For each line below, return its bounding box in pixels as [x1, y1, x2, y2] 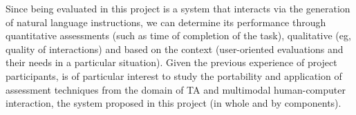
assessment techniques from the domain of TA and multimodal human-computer [6, 82, 346, 96]
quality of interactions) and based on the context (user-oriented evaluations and [6, 41, 344, 56]
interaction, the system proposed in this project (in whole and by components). [6, 96, 341, 110]
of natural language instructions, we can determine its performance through [6, 14, 326, 29]
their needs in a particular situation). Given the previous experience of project [6, 55, 337, 70]
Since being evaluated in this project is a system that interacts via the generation [6, 1, 350, 15]
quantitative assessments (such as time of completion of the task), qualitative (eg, [6, 28, 351, 43]
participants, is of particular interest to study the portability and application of [6, 68, 342, 83]
